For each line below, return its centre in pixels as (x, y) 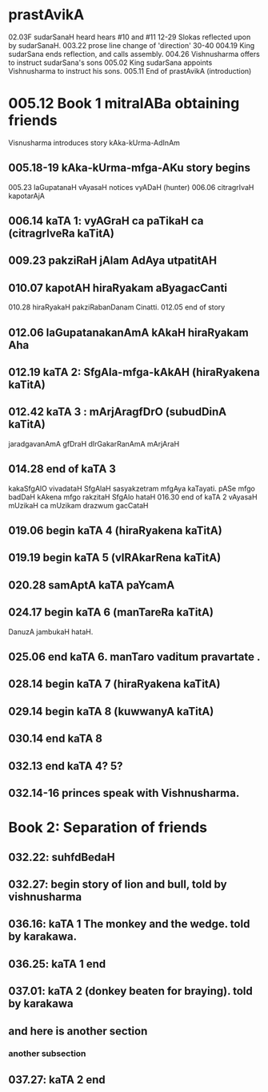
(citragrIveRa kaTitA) (61, 234)
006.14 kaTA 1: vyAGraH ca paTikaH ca (106, 221)
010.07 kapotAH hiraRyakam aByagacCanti (118, 287)
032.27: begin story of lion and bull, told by (118, 884)
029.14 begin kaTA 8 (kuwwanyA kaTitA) (111, 711)
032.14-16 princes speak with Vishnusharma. (124, 793)
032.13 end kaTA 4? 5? (66, 766)
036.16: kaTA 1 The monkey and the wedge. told (129, 924)
